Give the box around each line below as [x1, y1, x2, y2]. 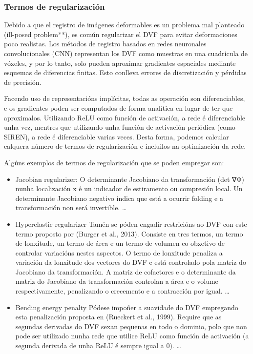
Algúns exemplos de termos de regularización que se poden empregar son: [4, 157, 224, 167]
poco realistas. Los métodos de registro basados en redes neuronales [4, 39, 207, 49]
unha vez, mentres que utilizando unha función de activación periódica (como [4, 122, 235, 132]
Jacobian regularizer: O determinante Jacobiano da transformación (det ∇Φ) [15, 174, 244, 184]
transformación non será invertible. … [15, 202, 127, 213]
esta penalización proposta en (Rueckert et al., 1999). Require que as [15, 312, 222, 322]
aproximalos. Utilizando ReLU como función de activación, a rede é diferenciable [4, 112, 246, 122]
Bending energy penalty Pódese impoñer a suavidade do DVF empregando [15, 302, 238, 312]
